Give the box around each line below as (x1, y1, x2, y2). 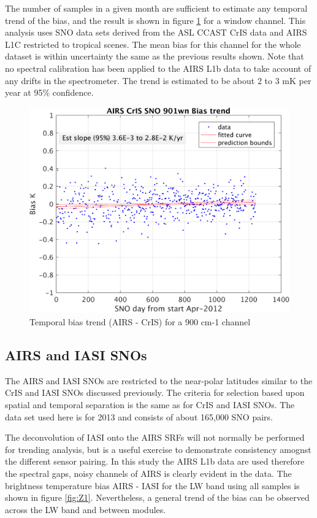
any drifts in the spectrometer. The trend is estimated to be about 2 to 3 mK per (5, 74, 311, 87)
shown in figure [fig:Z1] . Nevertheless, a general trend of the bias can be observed (5, 491, 310, 504)
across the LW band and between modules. (5, 503, 166, 516)
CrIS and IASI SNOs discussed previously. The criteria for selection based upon (5, 386, 305, 399)
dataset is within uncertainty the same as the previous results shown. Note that (5, 50, 304, 63)
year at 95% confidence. (5, 86, 94, 99)
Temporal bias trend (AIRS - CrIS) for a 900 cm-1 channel (29, 315, 251, 328)
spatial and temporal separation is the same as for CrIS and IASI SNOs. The (5, 398, 295, 411)
